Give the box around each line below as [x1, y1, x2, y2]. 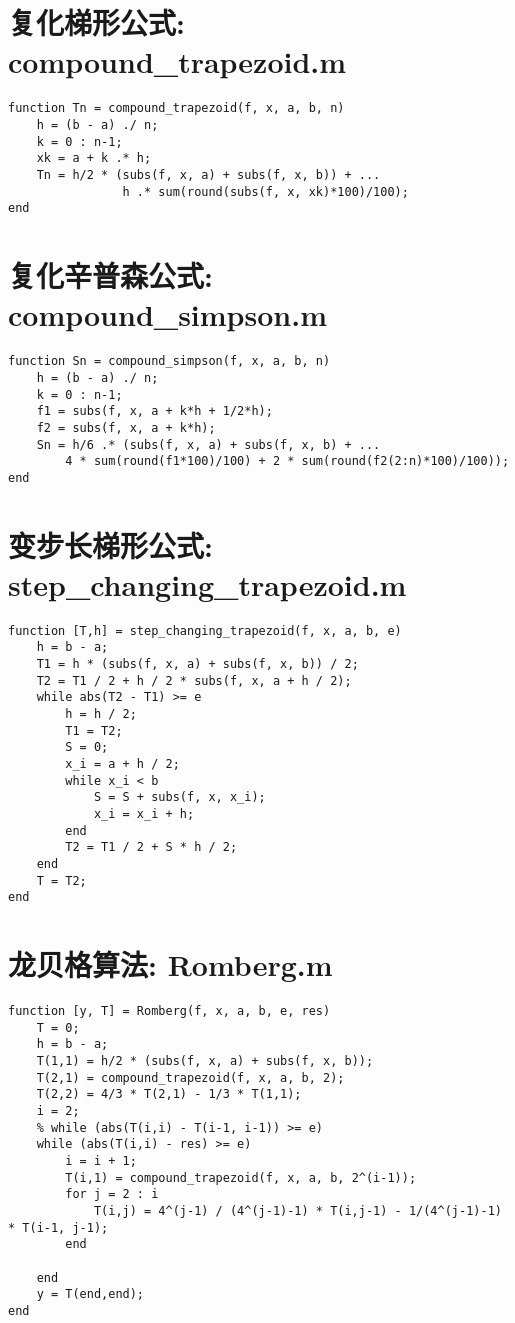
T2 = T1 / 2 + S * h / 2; [65, 840, 238, 855]
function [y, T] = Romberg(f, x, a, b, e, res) [8, 1004, 331, 1019]
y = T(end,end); [36, 1287, 145, 1302]
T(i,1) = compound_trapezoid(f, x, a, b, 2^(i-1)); [65, 1170, 417, 1185]
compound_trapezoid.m [8, 41, 347, 82]
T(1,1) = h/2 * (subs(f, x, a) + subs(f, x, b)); [36, 1054, 374, 1069]
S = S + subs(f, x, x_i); [93, 790, 266, 805]
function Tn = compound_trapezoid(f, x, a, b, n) [8, 101, 345, 116]
